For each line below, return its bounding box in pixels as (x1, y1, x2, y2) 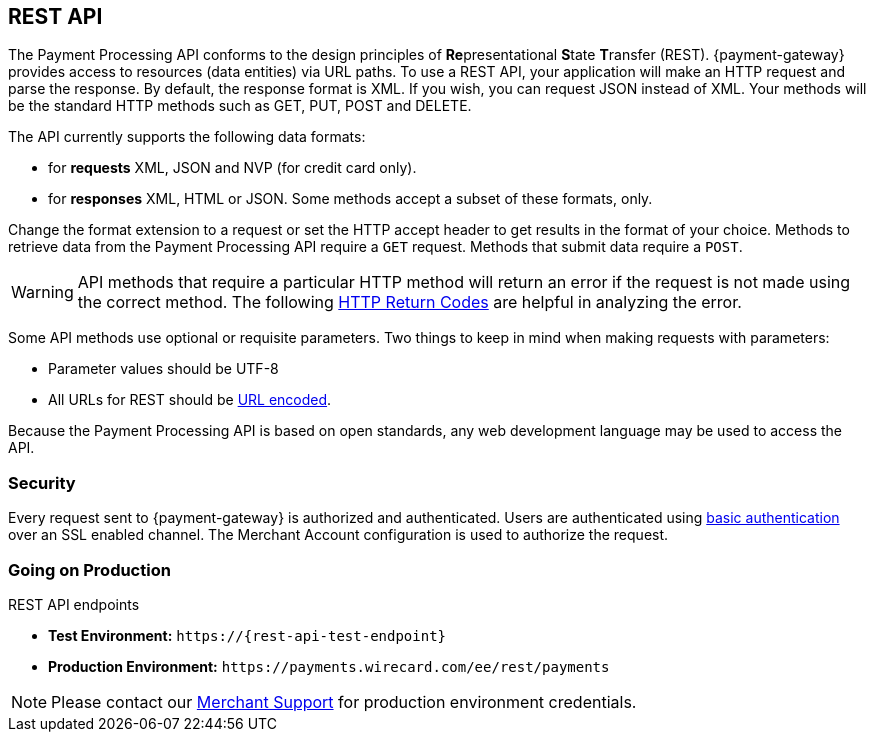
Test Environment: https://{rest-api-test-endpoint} (48, 626, 446, 644)
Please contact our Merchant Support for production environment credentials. (51, 691, 637, 712)
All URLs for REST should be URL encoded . (48, 391, 332, 409)
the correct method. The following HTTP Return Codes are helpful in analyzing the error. (77, 292, 742, 313)
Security (8, 472, 76, 493)
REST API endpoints (8, 595, 140, 613)
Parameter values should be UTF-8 (48, 360, 279, 378)
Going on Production (8, 559, 171, 580)
